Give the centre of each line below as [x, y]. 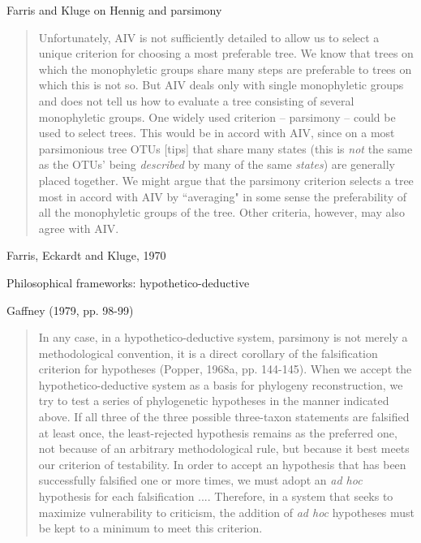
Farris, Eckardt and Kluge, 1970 [86, 255]
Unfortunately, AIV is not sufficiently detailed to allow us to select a [209, 37]
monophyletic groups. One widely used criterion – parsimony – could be [217, 116]
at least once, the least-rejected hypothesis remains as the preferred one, [218, 432]
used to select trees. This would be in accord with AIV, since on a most [217, 133]
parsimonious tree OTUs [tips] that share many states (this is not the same [226, 148]
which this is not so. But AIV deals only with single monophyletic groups [221, 85]
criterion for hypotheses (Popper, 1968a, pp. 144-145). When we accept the [225, 369]
